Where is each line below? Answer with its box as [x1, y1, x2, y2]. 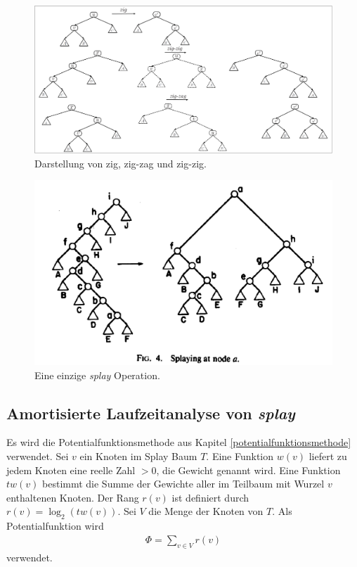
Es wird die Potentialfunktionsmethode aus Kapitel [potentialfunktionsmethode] [6, 435, 351, 450]
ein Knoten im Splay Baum [79, 449, 197, 464]
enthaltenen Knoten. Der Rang [6, 490, 139, 504]
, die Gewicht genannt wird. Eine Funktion [156, 462, 341, 477]
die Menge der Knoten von [148, 504, 264, 518]
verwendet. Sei [6, 449, 69, 464]
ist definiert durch [171, 490, 249, 504]
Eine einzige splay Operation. [34, 367, 160, 382]
